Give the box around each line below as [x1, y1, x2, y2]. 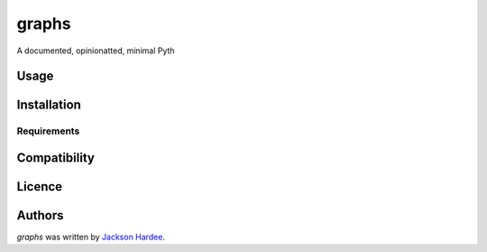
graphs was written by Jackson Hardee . [16, 231, 166, 243]
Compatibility [16, 150, 95, 165]
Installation [16, 98, 81, 113]
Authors [16, 208, 64, 223]
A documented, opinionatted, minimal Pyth [16, 45, 175, 56]
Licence [16, 179, 63, 194]
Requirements [16, 125, 80, 137]
